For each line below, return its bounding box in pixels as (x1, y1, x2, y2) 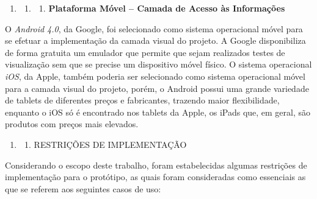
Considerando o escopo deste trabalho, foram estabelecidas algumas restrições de (5, 158, 307, 171)
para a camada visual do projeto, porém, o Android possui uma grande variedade (5, 82, 309, 94)
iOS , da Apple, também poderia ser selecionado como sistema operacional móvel (5, 69, 305, 82)
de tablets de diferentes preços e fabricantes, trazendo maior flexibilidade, (5, 94, 280, 106)
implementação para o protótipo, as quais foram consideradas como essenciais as (5, 170, 306, 183)
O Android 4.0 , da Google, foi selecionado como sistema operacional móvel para (5, 22, 303, 35)
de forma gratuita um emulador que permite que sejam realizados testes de (5, 46, 285, 58)
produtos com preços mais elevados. (5, 117, 139, 130)
